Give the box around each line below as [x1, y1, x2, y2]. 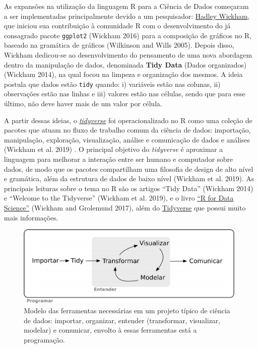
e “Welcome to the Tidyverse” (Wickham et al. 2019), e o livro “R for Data [4, 193, 234, 203]
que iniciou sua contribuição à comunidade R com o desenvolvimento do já [4, 20, 231, 31]
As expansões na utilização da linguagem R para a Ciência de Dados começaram [4, 1, 249, 11]
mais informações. [4, 212, 59, 222]
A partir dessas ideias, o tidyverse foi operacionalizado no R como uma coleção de [4, 115, 253, 125]
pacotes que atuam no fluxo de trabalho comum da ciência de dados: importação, [4, 125, 251, 135]
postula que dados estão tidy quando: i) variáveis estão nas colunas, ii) [4, 78, 221, 89]
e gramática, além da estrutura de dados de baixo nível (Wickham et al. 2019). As [4, 173, 254, 184]
